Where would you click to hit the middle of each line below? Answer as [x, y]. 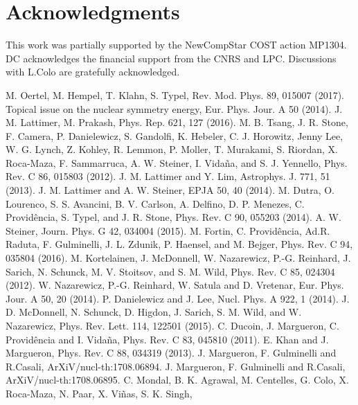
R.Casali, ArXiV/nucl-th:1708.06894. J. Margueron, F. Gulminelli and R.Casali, [176, 366]
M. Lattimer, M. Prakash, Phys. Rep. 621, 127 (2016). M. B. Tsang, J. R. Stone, [177, 122]
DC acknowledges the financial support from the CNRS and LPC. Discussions [171, 58]
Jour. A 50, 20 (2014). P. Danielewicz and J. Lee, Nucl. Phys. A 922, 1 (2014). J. [178, 298]
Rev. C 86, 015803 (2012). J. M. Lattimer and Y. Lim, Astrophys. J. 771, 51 [168, 176]
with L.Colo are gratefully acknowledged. [93, 72]
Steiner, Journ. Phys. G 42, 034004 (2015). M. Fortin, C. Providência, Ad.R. [168, 230]
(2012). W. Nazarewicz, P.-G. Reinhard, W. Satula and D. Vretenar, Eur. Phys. [175, 285]
